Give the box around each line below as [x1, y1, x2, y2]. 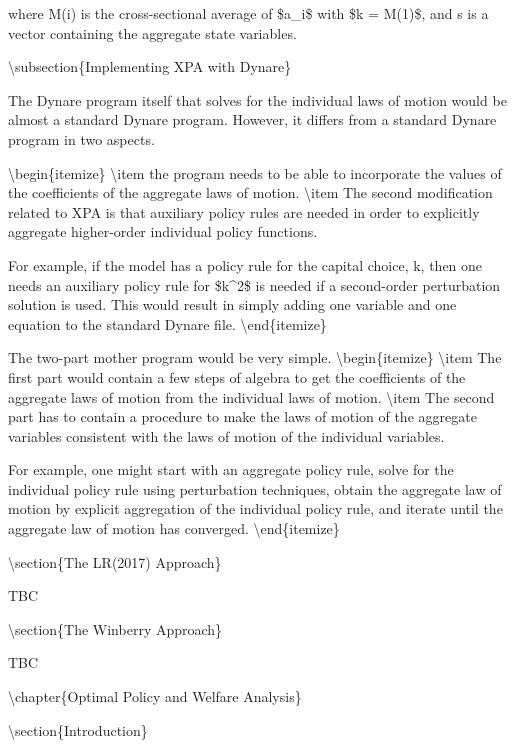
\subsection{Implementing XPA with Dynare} [8, 56, 292, 77]
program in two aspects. [8, 128, 155, 149]
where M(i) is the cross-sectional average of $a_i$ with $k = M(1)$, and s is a [8, 3, 489, 23]
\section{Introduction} [8, 719, 148, 740]
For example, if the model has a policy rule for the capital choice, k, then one [8, 254, 483, 275]
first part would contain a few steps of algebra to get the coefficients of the [8, 366, 466, 387]
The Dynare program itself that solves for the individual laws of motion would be [8, 89, 507, 110]
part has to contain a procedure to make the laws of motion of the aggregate [8, 406, 477, 427]
